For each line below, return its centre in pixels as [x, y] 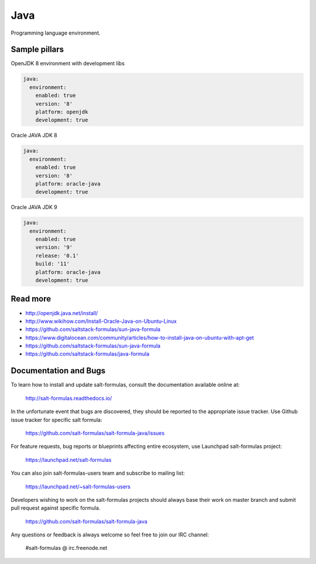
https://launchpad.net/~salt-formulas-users [78, 487]
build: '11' [53, 264]
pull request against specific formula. [56, 508]
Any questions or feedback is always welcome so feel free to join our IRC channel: [110, 535]
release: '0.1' [57, 256]
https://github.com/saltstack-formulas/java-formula [87, 354]
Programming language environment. [56, 33]
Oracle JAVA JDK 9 [34, 207]
